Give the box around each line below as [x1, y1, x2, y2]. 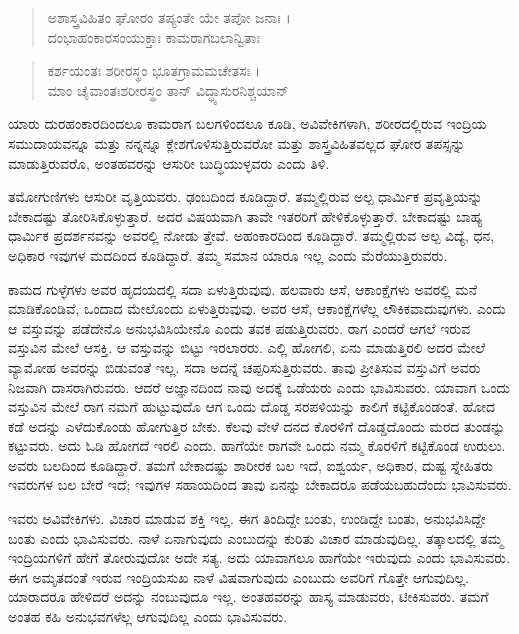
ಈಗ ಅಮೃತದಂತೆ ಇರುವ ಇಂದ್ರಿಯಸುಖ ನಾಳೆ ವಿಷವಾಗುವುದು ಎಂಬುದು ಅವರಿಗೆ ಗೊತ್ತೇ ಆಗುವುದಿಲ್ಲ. [8, 566, 470, 587]
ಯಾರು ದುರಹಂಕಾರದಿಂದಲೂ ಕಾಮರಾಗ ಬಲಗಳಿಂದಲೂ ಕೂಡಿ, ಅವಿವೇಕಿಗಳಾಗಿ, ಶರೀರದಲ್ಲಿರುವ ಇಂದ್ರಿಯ [8, 113, 487, 134]
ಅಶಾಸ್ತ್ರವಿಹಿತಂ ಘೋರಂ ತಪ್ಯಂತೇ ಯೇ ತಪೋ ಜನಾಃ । [47, 7, 291, 27]
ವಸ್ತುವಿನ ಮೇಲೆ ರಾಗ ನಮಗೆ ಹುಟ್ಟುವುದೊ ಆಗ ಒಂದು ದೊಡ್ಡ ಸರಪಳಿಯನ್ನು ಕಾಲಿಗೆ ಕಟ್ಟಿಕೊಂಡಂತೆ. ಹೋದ [8, 396, 496, 417]
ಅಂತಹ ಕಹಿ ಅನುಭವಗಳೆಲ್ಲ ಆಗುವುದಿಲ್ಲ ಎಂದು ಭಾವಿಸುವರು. [8, 606, 288, 627]
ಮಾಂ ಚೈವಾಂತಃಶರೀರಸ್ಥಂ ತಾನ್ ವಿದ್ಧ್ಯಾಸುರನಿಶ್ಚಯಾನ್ [47, 79, 289, 100]
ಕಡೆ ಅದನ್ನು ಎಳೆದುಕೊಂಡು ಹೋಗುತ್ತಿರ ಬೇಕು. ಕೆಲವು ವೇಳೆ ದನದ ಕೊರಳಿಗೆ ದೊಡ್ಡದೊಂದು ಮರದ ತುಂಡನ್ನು [8, 415, 506, 436]
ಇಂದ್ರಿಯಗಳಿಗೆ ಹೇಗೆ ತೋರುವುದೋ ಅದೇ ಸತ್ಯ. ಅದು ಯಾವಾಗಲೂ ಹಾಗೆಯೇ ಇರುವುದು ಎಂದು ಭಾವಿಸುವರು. [8, 547, 510, 568]
